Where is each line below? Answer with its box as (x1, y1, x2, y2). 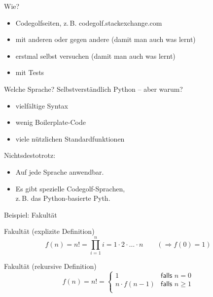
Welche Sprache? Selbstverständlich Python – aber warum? (4, 83, 183, 94)
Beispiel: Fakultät (4, 209, 57, 220)
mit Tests (15, 67, 44, 77)
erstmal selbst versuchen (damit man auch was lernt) (15, 50, 176, 61)
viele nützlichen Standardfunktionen (15, 133, 125, 144)
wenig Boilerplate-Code (15, 117, 86, 127)
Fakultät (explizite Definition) (4, 226, 95, 236)
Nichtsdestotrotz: (4, 150, 56, 160)
